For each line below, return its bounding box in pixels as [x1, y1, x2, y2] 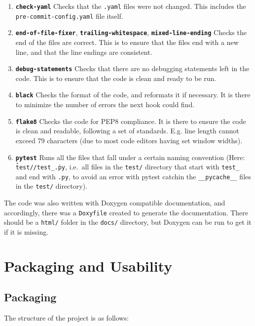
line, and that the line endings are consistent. [15, 46, 152, 57]
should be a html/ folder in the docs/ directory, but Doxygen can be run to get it [4, 217, 252, 227]
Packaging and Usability [4, 255, 173, 276]
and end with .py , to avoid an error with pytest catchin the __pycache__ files [15, 171, 251, 181]
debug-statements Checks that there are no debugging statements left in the [15, 63, 250, 74]
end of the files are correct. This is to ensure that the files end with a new [15, 37, 239, 47]
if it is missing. [4, 227, 49, 237]
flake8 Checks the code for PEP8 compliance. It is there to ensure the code [15, 116, 246, 126]
